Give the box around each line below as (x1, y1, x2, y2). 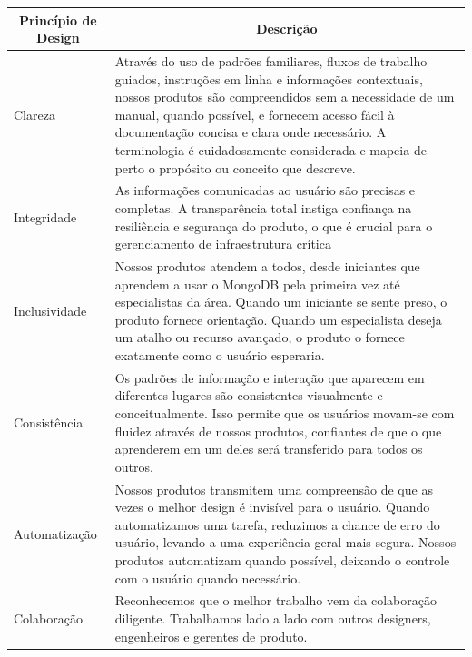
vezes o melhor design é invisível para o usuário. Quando (114, 497, 430, 516)
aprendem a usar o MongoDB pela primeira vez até (114, 274, 400, 293)
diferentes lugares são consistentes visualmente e (114, 386, 383, 405)
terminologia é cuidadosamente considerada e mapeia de (114, 140, 427, 159)
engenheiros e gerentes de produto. (114, 626, 308, 645)
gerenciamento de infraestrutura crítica (114, 234, 331, 253)
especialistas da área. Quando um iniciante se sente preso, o (114, 292, 447, 311)
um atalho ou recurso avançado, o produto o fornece (114, 328, 405, 347)
